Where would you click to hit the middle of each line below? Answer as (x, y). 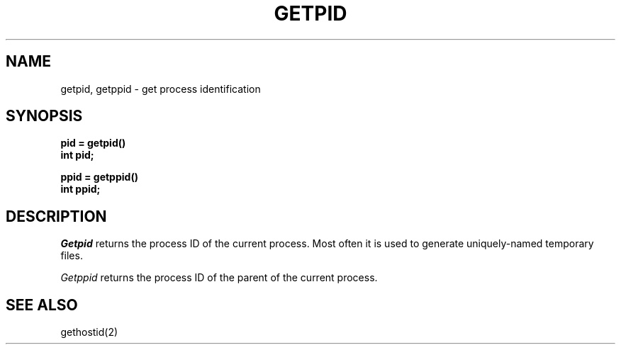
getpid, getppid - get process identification (161, 89)
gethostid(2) (89, 332)
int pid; (77, 155)
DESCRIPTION (56, 216)
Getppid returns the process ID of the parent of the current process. (219, 278)
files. (72, 256)
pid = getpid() (93, 143)
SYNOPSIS (44, 116)
